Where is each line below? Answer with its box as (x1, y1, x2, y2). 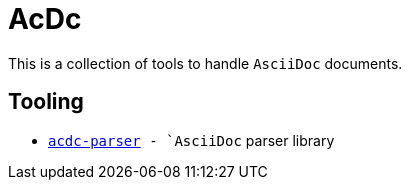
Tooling (8, 89, 84, 115)
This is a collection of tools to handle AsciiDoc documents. (8, 54, 403, 72)
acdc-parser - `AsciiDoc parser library (48, 131, 335, 149)
